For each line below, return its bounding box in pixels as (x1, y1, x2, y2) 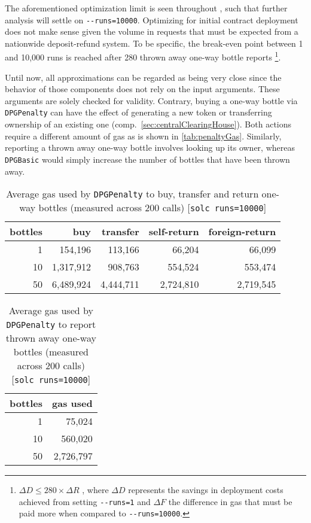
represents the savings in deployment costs (128, 484, 283, 496)
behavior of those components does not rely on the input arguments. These (5, 83, 280, 95)
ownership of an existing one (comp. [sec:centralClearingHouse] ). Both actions (5, 118, 292, 130)
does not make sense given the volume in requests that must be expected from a (5, 25, 298, 38)
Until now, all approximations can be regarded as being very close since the (5, 71, 282, 83)
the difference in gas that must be (168, 495, 292, 507)
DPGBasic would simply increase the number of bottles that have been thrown (5, 153, 290, 165)
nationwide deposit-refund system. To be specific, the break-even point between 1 (5, 37, 303, 49)
